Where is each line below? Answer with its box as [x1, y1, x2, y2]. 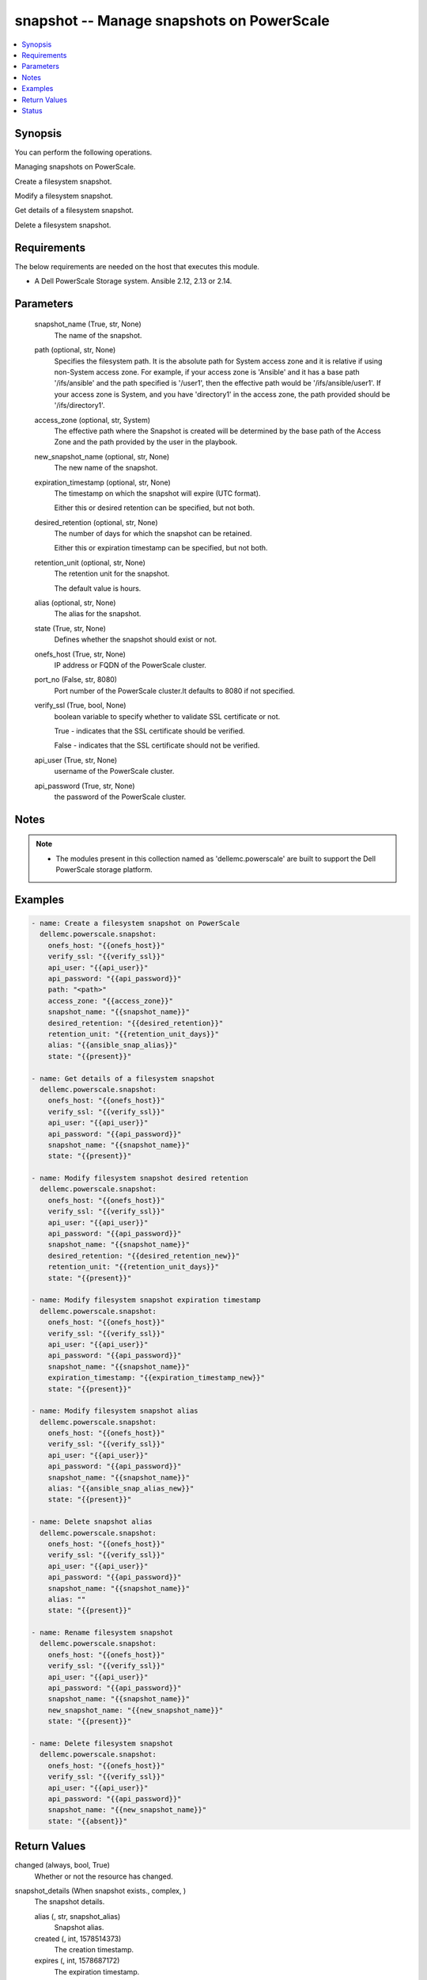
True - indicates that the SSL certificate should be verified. [54, 725, 245, 736]
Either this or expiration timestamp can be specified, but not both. [54, 543, 268, 553]
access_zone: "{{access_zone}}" [47, 996, 174, 1005]
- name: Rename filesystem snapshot [31, 1628, 174, 1637]
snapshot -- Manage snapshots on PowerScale [14, 12, 330, 29]
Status [21, 105, 43, 115]
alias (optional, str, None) [34, 598, 116, 607]
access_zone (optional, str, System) [34, 415, 150, 425]
